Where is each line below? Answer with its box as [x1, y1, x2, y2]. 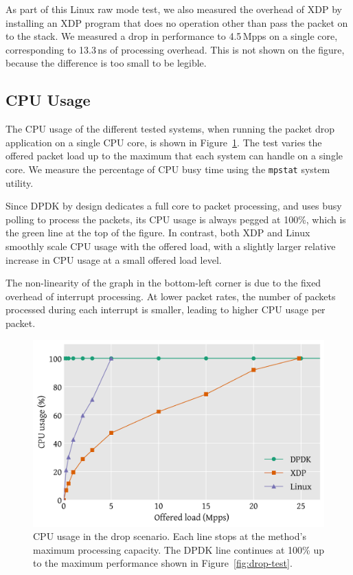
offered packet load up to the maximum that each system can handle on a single [5, 148, 343, 163]
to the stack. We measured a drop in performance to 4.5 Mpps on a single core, [5, 29, 338, 43]
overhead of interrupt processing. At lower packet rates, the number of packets [5, 289, 336, 303]
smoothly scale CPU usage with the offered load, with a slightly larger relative [5, 238, 336, 253]
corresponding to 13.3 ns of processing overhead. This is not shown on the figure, [5, 42, 345, 56]
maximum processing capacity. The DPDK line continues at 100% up [33, 542, 324, 556]
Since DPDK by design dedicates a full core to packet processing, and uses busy [5, 199, 342, 213]
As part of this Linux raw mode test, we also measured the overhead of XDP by [5, 2, 342, 16]
